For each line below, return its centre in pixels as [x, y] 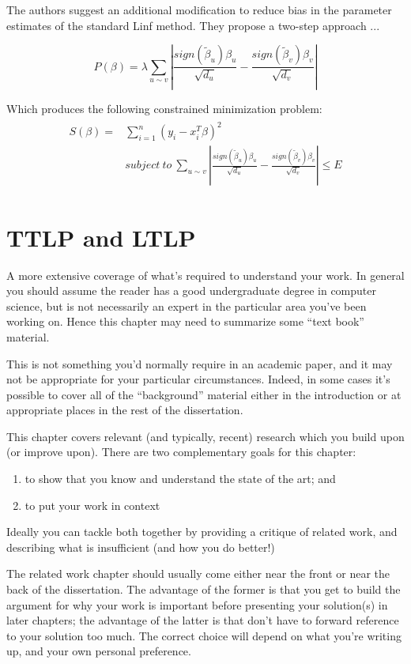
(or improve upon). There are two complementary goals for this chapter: [181, 452]
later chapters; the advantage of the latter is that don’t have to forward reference [203, 620]
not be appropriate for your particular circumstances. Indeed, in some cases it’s [198, 379]
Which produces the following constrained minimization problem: [164, 109]
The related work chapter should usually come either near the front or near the [198, 573]
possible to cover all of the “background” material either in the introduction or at [204, 394]
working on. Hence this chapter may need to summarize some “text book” [185, 321]
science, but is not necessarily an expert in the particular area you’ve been [187, 306]
